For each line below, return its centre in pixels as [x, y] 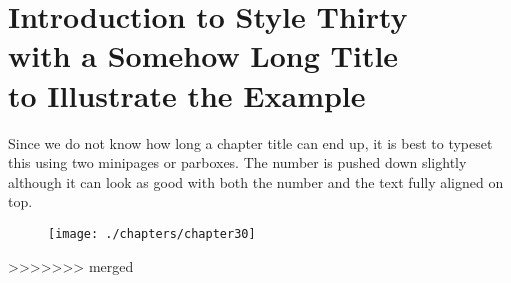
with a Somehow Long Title [203, 55]
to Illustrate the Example [187, 94]
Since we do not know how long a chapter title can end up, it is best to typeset [250, 142]
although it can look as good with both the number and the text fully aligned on [256, 181]
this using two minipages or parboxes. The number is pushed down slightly [237, 162]
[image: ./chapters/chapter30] [152, 233]
